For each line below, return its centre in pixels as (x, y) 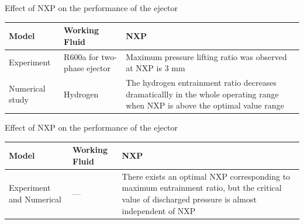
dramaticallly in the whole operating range (202, 94)
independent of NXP (159, 210)
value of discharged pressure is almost (189, 199)
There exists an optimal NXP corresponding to (206, 176)
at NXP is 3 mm (156, 68)
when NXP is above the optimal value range (205, 105)
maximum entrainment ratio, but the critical (202, 188)
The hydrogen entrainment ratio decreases (201, 82)
